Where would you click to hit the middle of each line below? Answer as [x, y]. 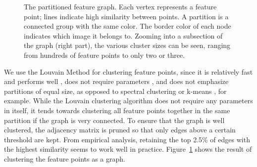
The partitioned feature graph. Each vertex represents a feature [120, 6]
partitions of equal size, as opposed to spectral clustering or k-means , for [115, 91]
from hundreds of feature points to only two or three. [104, 55]
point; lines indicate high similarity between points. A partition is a [126, 16]
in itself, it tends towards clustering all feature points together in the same [117, 110]
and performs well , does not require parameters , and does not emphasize [116, 81]
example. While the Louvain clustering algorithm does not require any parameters [128, 101]
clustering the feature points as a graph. [65, 158]
